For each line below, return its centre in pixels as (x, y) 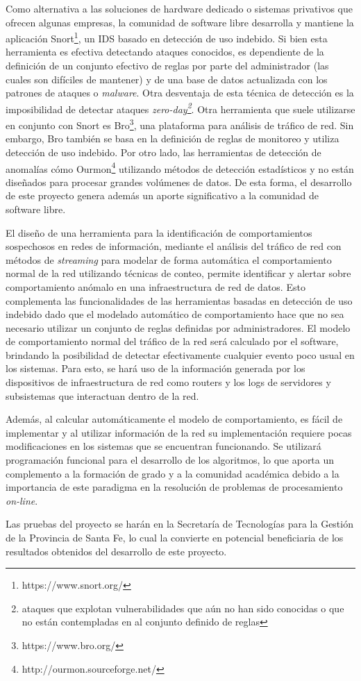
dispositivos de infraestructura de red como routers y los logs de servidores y (168, 382)
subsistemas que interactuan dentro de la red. (102, 395)
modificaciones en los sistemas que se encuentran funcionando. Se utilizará (163, 446)
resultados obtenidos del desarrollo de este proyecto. (116, 551)
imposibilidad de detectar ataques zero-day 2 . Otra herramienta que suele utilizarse (180, 108)
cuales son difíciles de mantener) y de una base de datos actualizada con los (167, 79)
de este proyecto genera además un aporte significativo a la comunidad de (162, 195)
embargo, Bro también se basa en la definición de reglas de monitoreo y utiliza (173, 138)
